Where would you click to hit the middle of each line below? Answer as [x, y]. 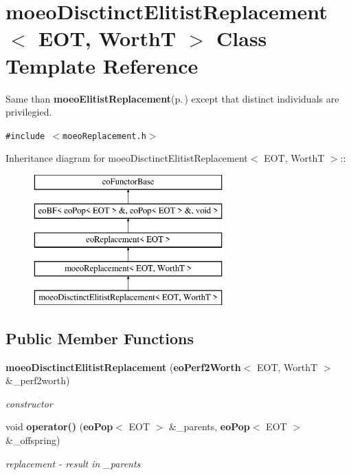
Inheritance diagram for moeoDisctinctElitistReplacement [127, 158]
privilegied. [29, 112]
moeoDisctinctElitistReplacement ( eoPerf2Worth [123, 367]
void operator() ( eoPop [59, 426]
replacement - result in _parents [73, 463]
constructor [29, 403]
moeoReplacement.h [104, 136]
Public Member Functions [100, 338]
